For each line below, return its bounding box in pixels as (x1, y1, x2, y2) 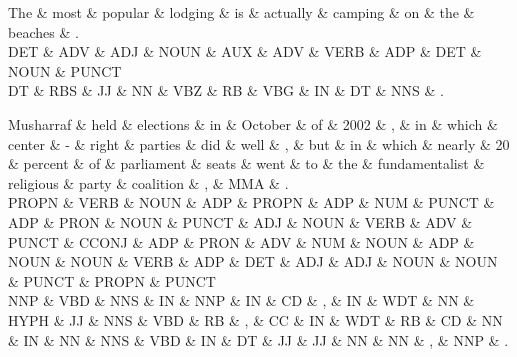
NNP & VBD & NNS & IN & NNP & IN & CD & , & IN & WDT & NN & (8, 290, 475, 311)
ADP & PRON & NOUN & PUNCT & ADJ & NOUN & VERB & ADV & (8, 211, 473, 232)
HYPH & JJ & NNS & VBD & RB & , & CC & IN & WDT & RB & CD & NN (8, 309, 503, 330)
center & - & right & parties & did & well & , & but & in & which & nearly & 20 (8, 133, 510, 154)
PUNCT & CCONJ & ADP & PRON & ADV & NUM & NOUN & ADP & (8, 231, 475, 252)
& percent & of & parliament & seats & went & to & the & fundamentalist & (8, 153, 485, 174)
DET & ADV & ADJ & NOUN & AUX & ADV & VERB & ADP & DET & (8, 41, 482, 62)
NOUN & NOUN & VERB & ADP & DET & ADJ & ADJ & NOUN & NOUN (8, 251, 498, 272)
